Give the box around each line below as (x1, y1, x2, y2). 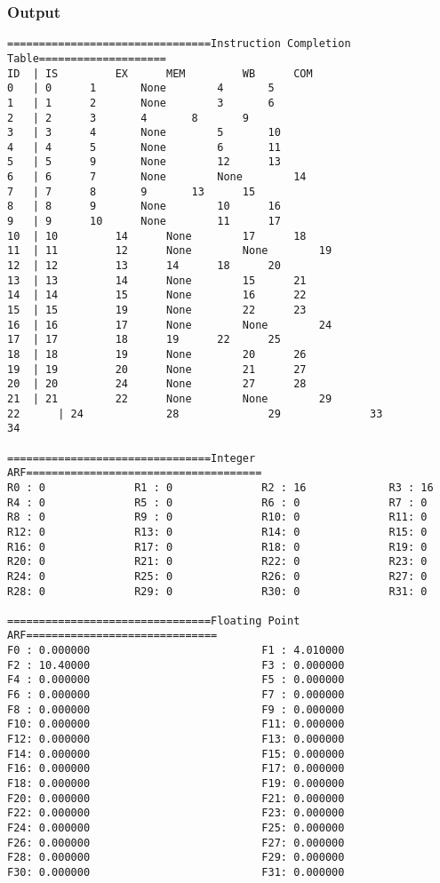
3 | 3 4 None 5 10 (7, 126, 281, 139)
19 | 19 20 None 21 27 (7, 362, 307, 376)
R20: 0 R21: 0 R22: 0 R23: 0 (7, 555, 428, 569)
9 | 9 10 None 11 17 (7, 215, 281, 228)
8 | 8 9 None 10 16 (7, 200, 281, 213)
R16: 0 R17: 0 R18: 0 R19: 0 (7, 540, 428, 553)
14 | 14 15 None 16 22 (7, 289, 307, 302)
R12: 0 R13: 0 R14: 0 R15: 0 (7, 525, 428, 538)
